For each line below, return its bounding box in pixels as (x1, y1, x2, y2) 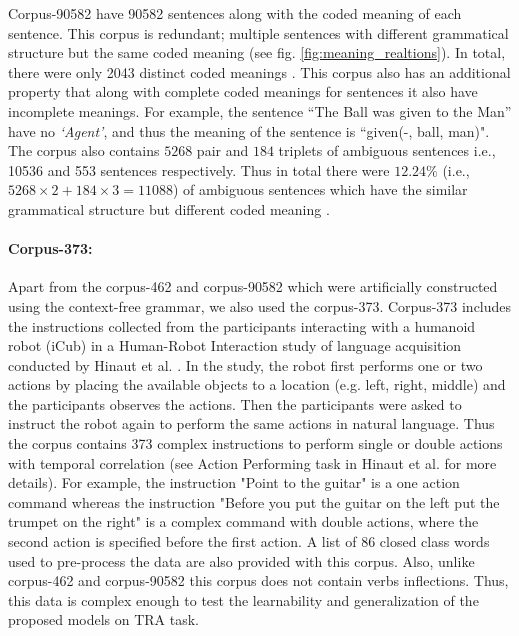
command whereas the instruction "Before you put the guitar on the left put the (8, 491, 500, 512)
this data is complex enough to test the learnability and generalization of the (8, 589, 479, 610)
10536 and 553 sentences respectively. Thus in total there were (8, 159, 390, 180)
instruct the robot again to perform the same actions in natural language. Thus (8, 413, 495, 434)
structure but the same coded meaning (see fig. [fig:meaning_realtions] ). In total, (8, 42, 506, 63)
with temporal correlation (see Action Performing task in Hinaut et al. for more (8, 452, 497, 473)
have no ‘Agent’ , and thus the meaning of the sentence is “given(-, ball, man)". (8, 120, 490, 141)
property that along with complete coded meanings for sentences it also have (8, 81, 478, 102)
